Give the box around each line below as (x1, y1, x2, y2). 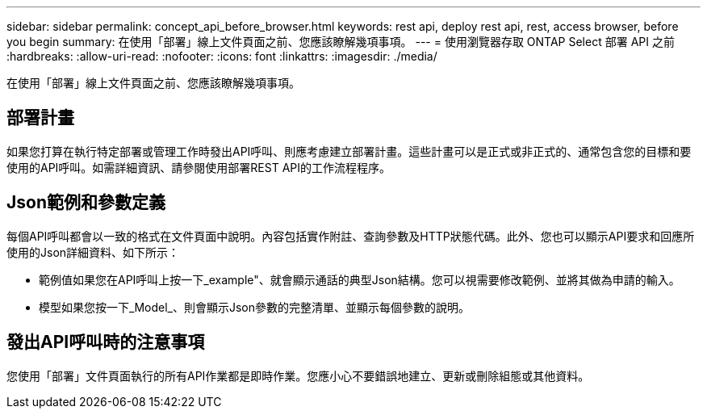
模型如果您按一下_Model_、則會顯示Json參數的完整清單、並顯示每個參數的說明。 (39, 300, 470, 314)
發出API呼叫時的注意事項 (6, 332, 205, 353)
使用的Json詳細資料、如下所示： (6, 245, 180, 259)
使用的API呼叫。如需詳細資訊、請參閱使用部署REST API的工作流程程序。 (6, 160, 391, 174)
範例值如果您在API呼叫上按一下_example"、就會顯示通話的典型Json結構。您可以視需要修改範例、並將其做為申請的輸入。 (39, 272, 680, 287)
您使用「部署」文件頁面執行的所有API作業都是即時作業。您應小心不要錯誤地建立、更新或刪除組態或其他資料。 (6, 368, 590, 383)
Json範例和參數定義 (6, 192, 165, 213)
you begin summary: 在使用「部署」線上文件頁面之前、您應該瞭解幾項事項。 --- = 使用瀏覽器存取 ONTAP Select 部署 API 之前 (6, 35, 675, 48)
